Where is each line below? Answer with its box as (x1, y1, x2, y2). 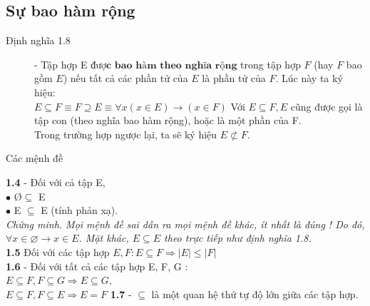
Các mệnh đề (6, 151, 63, 165)
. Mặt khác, (78, 230, 129, 245)
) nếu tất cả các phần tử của (63, 71, 188, 86)
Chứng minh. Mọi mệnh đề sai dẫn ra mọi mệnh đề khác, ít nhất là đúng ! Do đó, (6, 216, 365, 231)
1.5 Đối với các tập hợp (6, 244, 110, 259)
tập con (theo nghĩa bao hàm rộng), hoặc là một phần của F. (34, 113, 302, 128)
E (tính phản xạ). (41, 203, 118, 218)
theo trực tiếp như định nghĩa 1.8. (164, 230, 312, 245)
